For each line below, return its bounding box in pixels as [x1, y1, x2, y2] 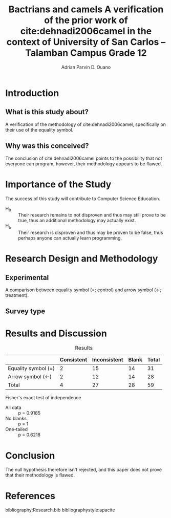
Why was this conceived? [5, 142, 89, 150]
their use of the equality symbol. [5, 126, 74, 133]
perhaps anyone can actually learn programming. [18, 235, 122, 241]
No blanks [5, 416, 27, 422]
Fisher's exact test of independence [5, 395, 81, 401]
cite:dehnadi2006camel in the [20, 26, 152, 37]
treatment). [5, 292, 29, 298]
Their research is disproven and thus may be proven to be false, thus [18, 229, 163, 236]
